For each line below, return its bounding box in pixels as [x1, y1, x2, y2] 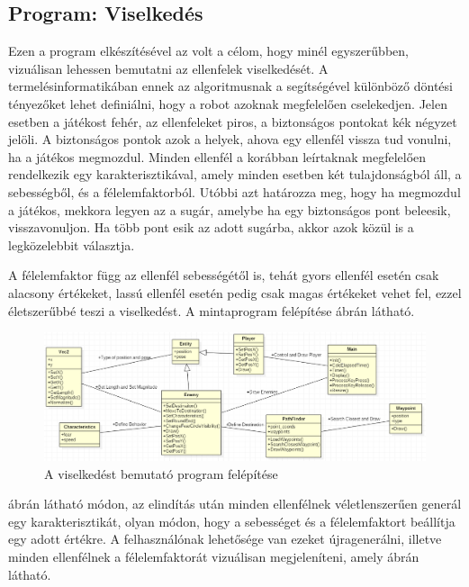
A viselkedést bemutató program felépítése [44, 464, 278, 483]
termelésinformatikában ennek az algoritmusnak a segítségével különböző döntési [8, 77, 453, 95]
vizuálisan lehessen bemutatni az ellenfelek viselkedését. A [8, 59, 329, 77]
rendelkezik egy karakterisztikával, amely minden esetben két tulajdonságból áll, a [8, 165, 462, 184]
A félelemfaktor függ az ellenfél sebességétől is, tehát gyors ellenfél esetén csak [8, 266, 439, 284]
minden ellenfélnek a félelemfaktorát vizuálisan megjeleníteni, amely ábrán [8, 547, 419, 566]
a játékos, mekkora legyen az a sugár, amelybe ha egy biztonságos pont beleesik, [8, 200, 451, 219]
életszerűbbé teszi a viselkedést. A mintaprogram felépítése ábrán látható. [8, 301, 415, 320]
